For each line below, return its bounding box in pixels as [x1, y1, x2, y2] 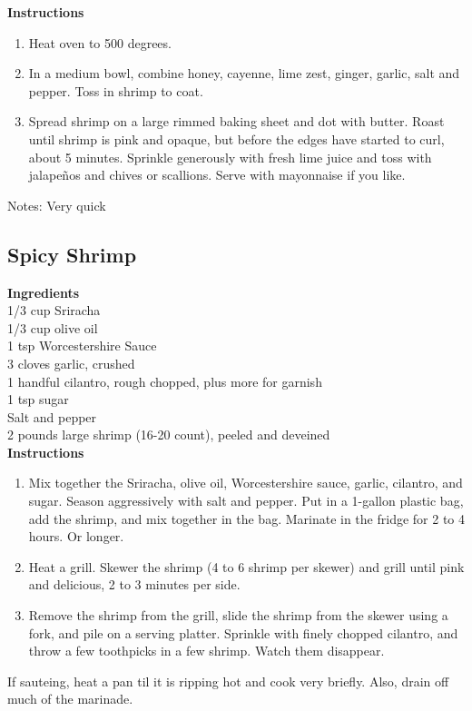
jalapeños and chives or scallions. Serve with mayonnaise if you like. [28, 165, 406, 184]
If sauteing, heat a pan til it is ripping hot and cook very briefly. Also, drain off [7, 671, 449, 690]
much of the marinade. [7, 689, 133, 708]
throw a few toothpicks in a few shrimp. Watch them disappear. [28, 641, 385, 660]
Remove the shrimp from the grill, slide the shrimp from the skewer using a [28, 606, 448, 625]
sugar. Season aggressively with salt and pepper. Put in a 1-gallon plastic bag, [28, 491, 464, 510]
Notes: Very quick [7, 195, 106, 214]
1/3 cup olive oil [7, 318, 98, 337]
